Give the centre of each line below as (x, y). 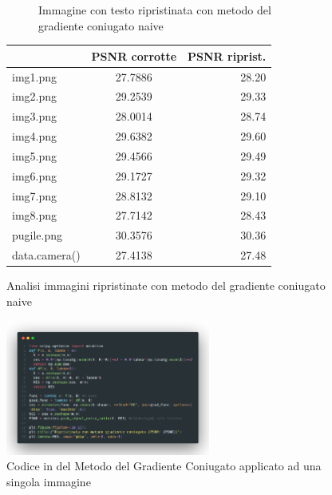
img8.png (35, 215)
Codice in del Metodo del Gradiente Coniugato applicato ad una (164, 466)
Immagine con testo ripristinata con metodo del (155, 10)
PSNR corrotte (134, 55)
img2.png (35, 96)
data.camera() (46, 255)
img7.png (35, 195)
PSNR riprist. (227, 55)
